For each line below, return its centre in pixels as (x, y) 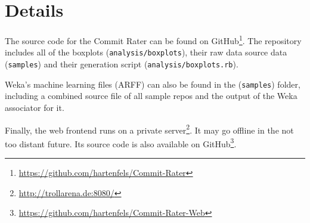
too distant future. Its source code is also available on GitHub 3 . (121, 143)
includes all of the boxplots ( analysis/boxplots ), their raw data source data (146, 52)
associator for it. (35, 107)
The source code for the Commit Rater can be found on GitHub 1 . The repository (153, 40)
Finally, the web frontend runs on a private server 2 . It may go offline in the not (149, 129)
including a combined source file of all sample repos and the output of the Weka (151, 96)
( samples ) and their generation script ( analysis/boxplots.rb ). (122, 64)
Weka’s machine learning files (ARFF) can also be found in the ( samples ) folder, (153, 84)
